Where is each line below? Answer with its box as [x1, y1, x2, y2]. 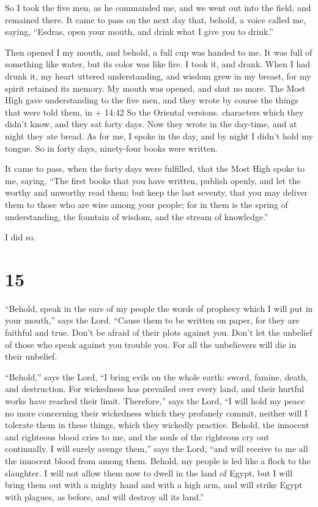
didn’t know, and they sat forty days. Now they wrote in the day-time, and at [5, 117, 297, 130]
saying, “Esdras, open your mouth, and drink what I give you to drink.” [5, 25, 273, 38]
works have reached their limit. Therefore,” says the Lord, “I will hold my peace [5, 394, 305, 407]
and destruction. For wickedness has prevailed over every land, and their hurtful [5, 382, 305, 395]
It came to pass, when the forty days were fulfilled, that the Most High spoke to [5, 162, 305, 175]
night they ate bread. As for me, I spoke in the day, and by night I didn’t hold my [5, 129, 313, 142]
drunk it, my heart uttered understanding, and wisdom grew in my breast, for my [5, 69, 311, 82]
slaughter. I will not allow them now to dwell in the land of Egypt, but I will [5, 466, 293, 479]
